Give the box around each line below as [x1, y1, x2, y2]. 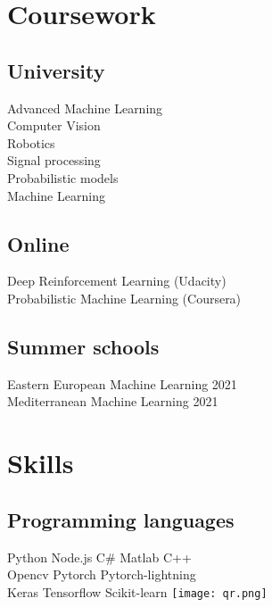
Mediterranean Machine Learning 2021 [7, 392, 218, 411]
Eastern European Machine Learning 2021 [7, 374, 237, 393]
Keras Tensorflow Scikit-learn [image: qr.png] [7, 582, 268, 601]
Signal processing [7, 151, 101, 170]
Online [7, 229, 70, 257]
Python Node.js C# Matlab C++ [7, 547, 192, 566]
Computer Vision [7, 116, 101, 135]
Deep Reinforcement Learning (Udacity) [7, 271, 227, 290]
